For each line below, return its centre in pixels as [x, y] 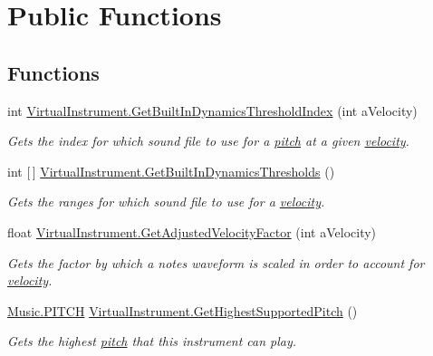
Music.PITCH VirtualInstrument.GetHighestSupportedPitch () [183, 310]
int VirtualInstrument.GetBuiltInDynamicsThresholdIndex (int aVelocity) [212, 110]
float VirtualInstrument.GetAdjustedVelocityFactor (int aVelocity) [192, 231]
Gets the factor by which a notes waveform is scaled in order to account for [216, 262]
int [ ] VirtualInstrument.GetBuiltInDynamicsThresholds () [171, 171]
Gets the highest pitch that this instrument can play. [152, 341]
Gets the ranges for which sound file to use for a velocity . [166, 202]
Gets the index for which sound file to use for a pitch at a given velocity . [208, 141]
